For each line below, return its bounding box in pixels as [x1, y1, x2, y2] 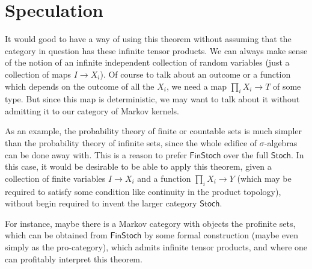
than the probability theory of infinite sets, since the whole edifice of [5, 137, 257, 149]
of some [272, 79, 301, 92]
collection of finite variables [5, 172, 106, 184]
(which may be [237, 172, 292, 184]
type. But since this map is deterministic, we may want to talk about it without [5, 93, 300, 105]
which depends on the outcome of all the [5, 79, 154, 92]
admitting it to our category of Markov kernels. [5, 104, 179, 117]
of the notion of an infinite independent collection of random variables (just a [5, 56, 290, 69]
